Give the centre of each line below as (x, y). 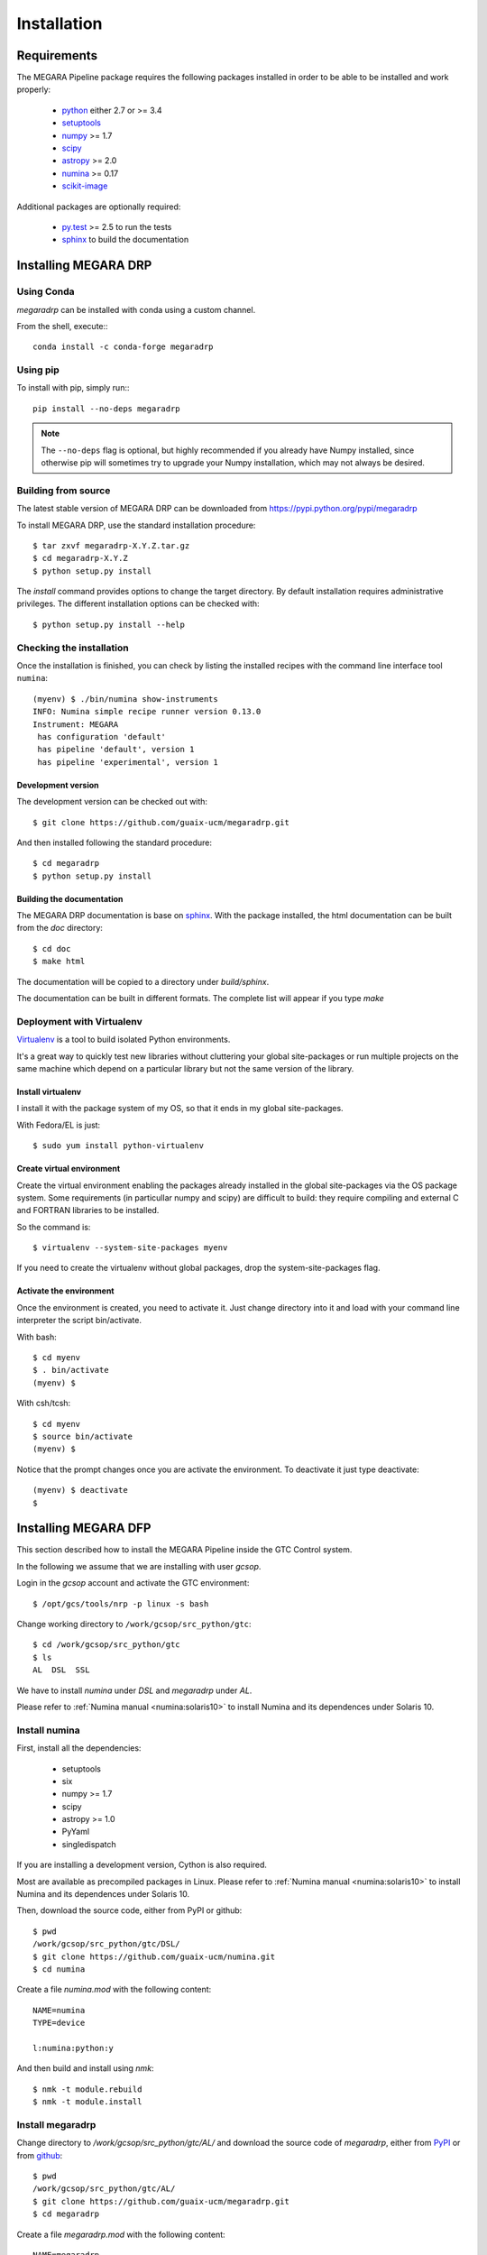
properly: (34, 89)
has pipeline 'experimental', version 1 (128, 762)
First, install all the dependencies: (79, 1748)
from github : (40, 2155)
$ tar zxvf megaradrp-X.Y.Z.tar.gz (111, 545)
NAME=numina (59, 2010)
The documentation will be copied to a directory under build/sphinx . (143, 981)
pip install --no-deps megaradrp (106, 409)
